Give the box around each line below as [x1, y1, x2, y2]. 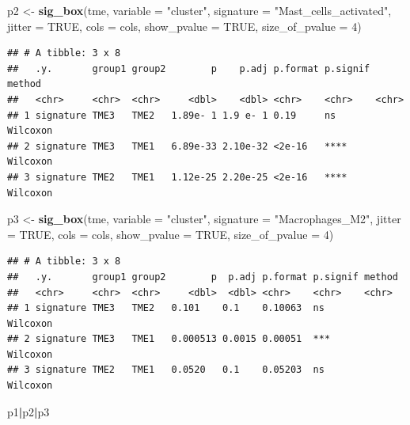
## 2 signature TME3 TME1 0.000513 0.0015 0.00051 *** [7, 333, 331, 345]
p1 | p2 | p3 [7, 403, 50, 419]
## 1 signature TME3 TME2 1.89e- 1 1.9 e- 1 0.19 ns [7, 109, 336, 121]
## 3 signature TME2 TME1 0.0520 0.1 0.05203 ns [7, 364, 325, 376]
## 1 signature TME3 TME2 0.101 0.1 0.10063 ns [7, 302, 325, 314]
